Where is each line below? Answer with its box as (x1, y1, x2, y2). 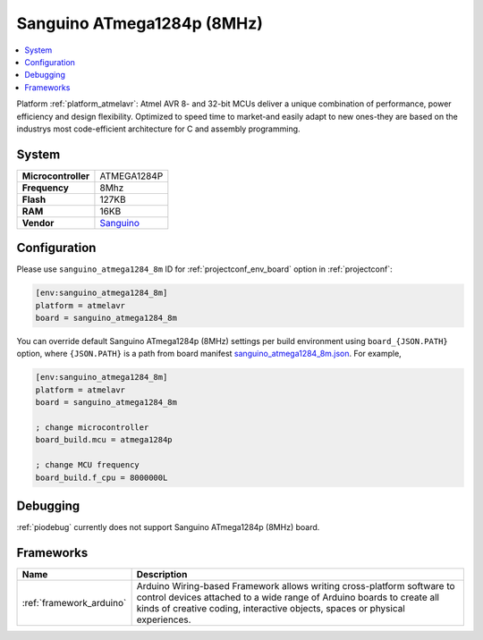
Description (136, 568, 188, 580)
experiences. (136, 613, 191, 626)
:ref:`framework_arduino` (21, 596, 127, 609)
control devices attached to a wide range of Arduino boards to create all (136, 591, 440, 603)
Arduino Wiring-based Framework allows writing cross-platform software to (136, 579, 455, 592)
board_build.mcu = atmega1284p (35, 434, 174, 445)
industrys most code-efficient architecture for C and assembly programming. (16, 123, 301, 134)
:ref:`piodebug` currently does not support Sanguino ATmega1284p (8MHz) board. (16, 522, 320, 533)
